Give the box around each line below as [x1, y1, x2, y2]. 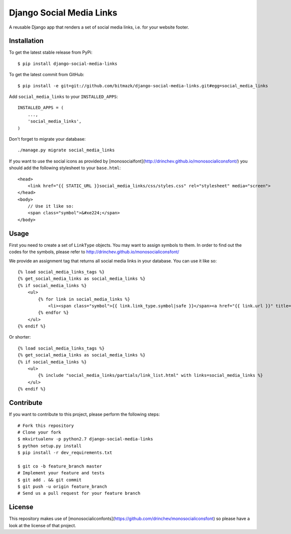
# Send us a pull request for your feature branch [17, 490, 141, 496]
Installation [9, 37, 44, 45]
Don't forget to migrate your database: [9, 136, 86, 142]
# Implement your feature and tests [17, 470, 105, 476]
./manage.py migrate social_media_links [17, 147, 115, 153]
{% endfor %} [38, 310, 69, 315]
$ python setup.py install [17, 443, 82, 449]
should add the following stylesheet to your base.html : [9, 165, 121, 171]
